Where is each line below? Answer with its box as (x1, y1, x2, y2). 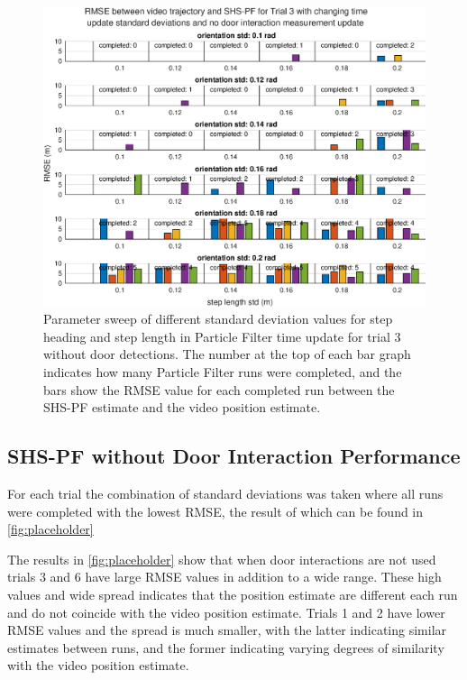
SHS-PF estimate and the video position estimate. (43, 398, 321, 417)
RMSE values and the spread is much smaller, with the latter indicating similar (7, 620, 447, 639)
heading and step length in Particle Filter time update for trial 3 (43, 326, 401, 345)
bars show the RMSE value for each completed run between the (43, 380, 395, 399)
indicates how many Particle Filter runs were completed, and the (43, 363, 402, 381)
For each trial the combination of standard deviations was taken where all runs (7, 484, 444, 503)
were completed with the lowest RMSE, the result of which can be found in (7, 501, 424, 520)
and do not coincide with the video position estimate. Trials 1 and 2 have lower (7, 602, 445, 621)
